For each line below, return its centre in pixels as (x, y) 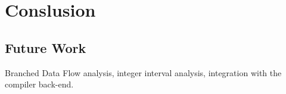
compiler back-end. (39, 84)
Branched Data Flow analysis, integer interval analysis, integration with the (143, 72)
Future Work (46, 47)
